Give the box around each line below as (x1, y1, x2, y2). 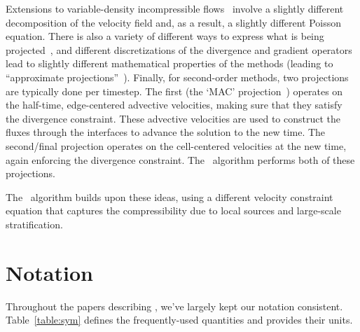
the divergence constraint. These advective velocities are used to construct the (6, 111, 341, 125)
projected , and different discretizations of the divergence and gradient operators (6, 42, 352, 57)
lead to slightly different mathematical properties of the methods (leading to (6, 56, 333, 71)
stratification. (6, 216, 63, 231)
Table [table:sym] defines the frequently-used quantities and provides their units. (6, 312, 353, 327)
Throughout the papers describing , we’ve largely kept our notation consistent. (6, 298, 343, 313)
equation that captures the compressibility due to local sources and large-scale (6, 203, 341, 218)
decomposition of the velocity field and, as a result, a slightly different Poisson (6, 15, 342, 29)
